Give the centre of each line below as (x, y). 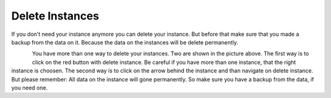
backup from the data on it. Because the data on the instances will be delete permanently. (125, 42)
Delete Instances (55, 16)
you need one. (30, 88)
